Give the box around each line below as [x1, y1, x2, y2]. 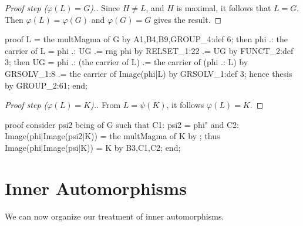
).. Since [90, 2, 120, 14]
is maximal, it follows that [176, 2, 271, 14]
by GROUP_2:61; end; [5, 79, 87, 91]
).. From [90, 99, 121, 111]
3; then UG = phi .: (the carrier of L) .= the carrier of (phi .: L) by [5, 56, 248, 68]
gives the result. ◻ [153, 13, 222, 25]
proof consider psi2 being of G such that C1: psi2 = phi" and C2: [5, 118, 239, 130]
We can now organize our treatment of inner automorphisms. [5, 210, 224, 222]
